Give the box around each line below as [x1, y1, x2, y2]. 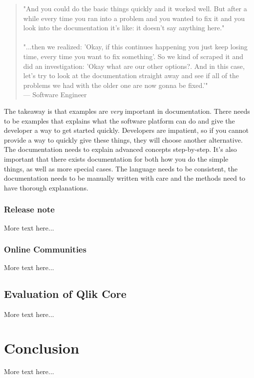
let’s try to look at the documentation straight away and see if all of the [23, 70, 239, 81]
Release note [4, 203, 55, 215]
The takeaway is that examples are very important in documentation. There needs [4, 105, 250, 116]
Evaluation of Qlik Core [4, 286, 127, 301]
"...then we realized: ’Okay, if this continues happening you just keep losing [23, 42, 248, 52]
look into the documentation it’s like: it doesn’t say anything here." [23, 22, 225, 33]
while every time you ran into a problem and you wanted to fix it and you [23, 13, 245, 23]
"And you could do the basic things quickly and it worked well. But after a [23, 3, 247, 13]
